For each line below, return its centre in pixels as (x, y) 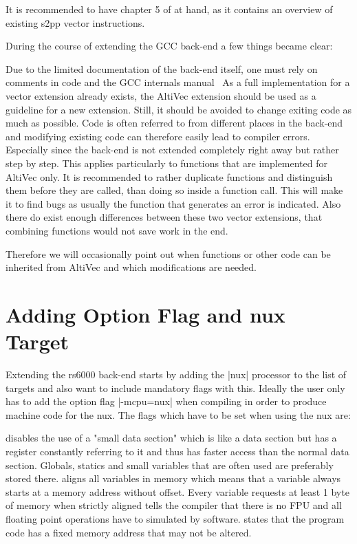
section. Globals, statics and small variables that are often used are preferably (170, 465)
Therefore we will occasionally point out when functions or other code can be (168, 253)
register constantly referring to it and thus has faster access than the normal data (177, 451)
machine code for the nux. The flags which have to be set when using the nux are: (178, 414)
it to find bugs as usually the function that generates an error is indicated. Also (173, 203)
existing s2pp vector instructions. (75, 22)
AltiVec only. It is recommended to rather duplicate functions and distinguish (169, 176)
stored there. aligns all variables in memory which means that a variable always (173, 478)
